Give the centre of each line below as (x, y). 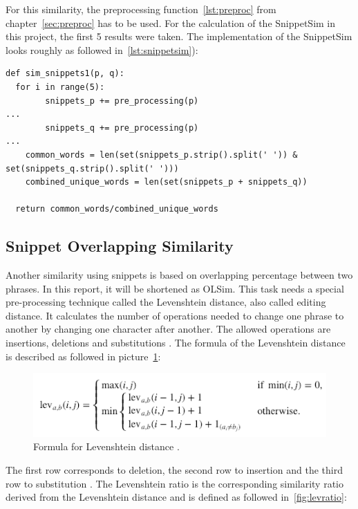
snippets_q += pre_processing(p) (122, 128)
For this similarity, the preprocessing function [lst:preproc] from (141, 9)
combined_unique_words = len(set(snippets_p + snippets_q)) (166, 182)
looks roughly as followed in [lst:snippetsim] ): (102, 49)
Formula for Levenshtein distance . (106, 446)
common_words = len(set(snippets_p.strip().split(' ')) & (161, 155)
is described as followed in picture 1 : (83, 356)
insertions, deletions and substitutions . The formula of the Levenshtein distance (176, 343)
